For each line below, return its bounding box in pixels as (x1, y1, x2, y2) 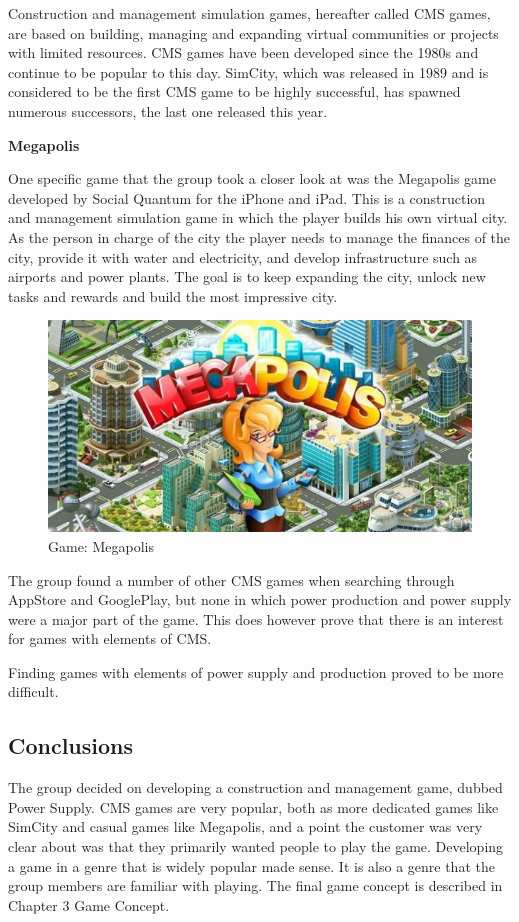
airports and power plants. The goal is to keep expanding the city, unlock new (8, 266, 486, 287)
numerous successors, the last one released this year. (8, 100, 328, 121)
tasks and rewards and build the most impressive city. (8, 285, 338, 306)
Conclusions (8, 730, 134, 761)
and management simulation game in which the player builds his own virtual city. (8, 207, 508, 228)
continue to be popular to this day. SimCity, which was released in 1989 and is (8, 61, 489, 82)
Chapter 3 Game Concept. (8, 894, 170, 915)
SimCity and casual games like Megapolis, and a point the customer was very (8, 816, 483, 837)
